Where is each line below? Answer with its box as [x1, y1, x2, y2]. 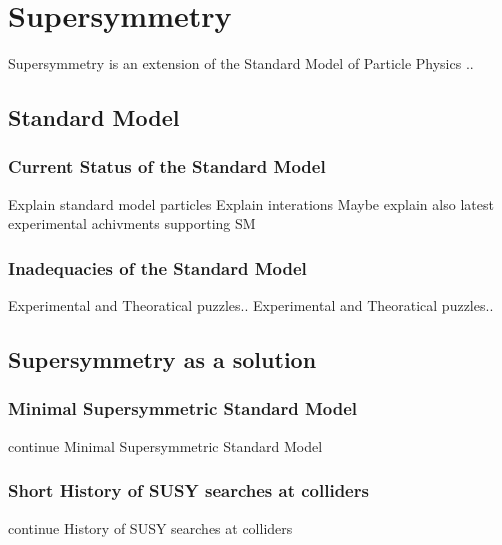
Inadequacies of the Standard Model [8, 255, 307, 280]
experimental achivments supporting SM [8, 213, 256, 234]
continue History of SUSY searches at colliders [8, 517, 293, 538]
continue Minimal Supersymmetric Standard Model [8, 435, 323, 456]
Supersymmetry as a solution [8, 344, 317, 375]
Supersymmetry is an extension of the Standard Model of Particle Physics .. [8, 53, 474, 74]
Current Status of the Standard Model [8, 154, 326, 179]
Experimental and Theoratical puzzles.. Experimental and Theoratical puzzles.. [8, 295, 494, 316]
